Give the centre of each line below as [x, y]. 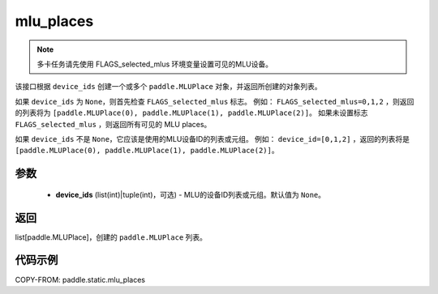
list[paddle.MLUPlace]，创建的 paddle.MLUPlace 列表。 [111, 237]
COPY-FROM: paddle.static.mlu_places [80, 279]
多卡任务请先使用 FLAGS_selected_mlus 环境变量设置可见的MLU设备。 [155, 64]
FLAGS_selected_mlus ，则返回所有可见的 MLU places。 [113, 124]
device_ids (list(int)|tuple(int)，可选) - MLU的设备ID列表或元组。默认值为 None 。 [191, 194]
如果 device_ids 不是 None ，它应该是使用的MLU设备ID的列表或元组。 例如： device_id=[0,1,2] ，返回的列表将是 [212, 138]
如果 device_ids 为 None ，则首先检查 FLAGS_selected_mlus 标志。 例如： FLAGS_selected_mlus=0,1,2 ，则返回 [215, 101]
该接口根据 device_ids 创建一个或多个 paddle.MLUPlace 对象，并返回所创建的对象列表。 [168, 87]
